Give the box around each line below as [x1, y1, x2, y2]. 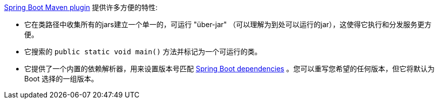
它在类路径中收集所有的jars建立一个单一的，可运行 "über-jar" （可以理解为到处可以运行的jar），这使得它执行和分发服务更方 [24, 20, 432, 29]
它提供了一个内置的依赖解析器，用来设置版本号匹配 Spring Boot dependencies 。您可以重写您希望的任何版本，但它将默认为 [24, 64, 435, 73]
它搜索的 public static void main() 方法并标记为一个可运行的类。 [24, 47, 262, 56]
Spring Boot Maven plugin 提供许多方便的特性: [4, 3, 158, 12]
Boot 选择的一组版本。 [24, 74, 98, 83]
